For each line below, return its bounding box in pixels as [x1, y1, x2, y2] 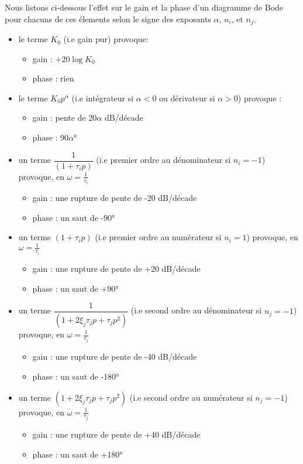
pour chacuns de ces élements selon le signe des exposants [5, 12, 211, 25]
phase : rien [32, 72, 74, 84]
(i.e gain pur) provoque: [63, 33, 149, 45]
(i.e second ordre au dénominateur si [130, 304, 262, 316]
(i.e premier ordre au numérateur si [95, 231, 222, 243]
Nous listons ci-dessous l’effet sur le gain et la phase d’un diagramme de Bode [5, 1, 284, 13]
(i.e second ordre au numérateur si [129, 391, 253, 403]
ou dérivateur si [159, 91, 215, 104]
